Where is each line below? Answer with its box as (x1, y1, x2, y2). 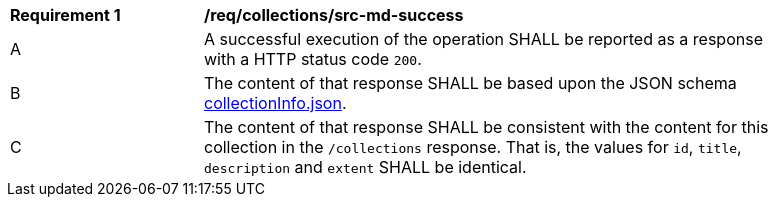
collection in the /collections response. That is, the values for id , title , (204, 137, 742, 157)
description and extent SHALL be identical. (204, 157, 527, 177)
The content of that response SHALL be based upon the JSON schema (204, 73, 737, 93)
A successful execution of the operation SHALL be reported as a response (204, 29, 763, 49)
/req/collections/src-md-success (204, 5, 464, 25)
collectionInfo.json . (204, 93, 347, 113)
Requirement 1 (10, 5, 121, 25)
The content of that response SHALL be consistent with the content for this (204, 117, 769, 137)
